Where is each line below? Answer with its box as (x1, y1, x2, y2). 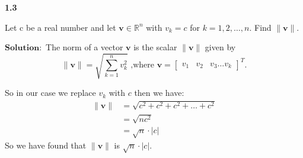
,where (130, 60, 154, 69)
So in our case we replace (5, 86, 96, 99)
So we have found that (5, 139, 87, 151)
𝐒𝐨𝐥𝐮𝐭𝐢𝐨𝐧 (5, 44, 40, 53)
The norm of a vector (46, 41, 123, 53)
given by (205, 41, 236, 53)
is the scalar (133, 41, 177, 53)
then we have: (134, 86, 184, 99)
